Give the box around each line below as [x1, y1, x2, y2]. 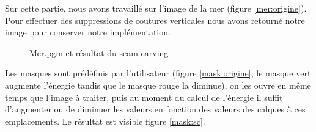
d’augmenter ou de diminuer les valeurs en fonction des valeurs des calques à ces [5, 103, 306, 116]
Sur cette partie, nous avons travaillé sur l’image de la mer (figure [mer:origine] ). [5, 2, 307, 14]
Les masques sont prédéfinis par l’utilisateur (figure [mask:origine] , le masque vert [5, 67, 311, 79]
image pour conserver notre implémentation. [5, 26, 171, 38]
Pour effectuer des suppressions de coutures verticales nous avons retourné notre [5, 13, 305, 26]
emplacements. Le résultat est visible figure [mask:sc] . [5, 114, 205, 127]
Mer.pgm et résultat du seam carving [29, 46, 169, 59]
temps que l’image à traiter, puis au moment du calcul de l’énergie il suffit [5, 90, 283, 103]
